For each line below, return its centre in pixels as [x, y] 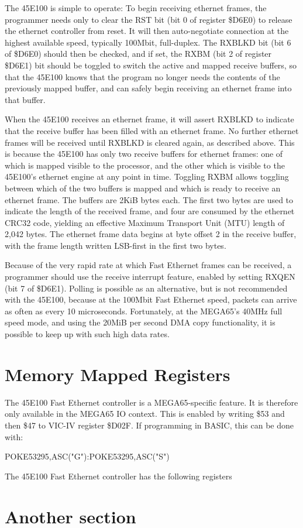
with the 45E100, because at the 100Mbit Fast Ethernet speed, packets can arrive [151, 299]
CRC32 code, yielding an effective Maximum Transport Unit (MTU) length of [145, 222]
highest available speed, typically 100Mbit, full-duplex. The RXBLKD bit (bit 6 [148, 42]
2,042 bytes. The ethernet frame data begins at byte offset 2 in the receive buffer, [151, 234]
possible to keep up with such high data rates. [87, 334]
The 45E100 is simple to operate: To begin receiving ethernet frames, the [136, 8]
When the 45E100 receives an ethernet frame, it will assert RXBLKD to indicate [149, 119]
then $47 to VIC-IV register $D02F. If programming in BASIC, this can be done [149, 425]
